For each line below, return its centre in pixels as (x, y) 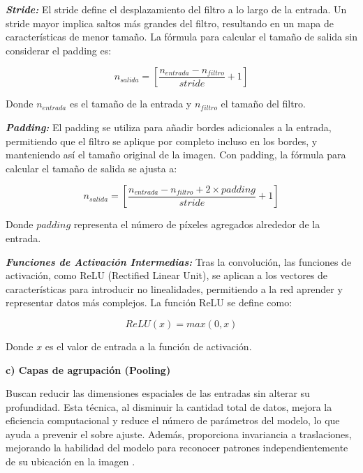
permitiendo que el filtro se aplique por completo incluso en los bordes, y (162, 141)
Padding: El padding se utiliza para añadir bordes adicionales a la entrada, (169, 127)
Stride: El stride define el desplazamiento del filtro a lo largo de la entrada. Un (176, 9)
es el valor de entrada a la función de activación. (148, 346)
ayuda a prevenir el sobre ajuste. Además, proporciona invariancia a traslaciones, (179, 434)
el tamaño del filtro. (263, 104)
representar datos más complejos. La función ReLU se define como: (149, 302)
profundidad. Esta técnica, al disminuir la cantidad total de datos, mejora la (169, 406)
